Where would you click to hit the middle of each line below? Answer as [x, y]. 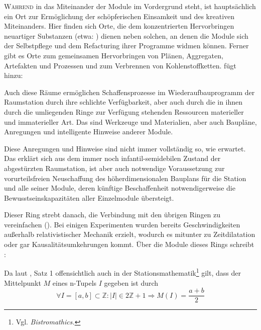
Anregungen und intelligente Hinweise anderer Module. [89, 132]
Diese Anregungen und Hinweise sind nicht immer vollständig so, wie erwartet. [125, 148]
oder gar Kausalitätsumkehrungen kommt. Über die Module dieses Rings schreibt [129, 244]
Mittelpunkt [23, 282]
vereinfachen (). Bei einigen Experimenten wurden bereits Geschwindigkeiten [122, 224]
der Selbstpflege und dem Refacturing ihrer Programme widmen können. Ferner [126, 46]
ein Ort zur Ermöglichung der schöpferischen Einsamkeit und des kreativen [119, 16]
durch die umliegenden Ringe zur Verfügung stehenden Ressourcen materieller [124, 111]
